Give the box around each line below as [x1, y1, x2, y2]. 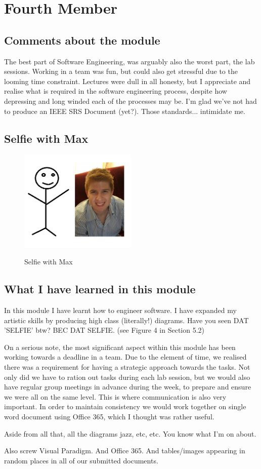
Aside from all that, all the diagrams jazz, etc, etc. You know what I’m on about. [4, 428, 256, 439]
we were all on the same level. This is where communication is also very [4, 391, 227, 402]
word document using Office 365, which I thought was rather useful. [4, 411, 214, 421]
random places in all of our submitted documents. [4, 455, 158, 465]
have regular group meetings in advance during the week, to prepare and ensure [4, 381, 251, 392]
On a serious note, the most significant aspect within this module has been [4, 341, 236, 352]
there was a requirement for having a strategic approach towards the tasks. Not [4, 362, 250, 372]
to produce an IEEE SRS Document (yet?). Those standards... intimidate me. [4, 105, 245, 116]
